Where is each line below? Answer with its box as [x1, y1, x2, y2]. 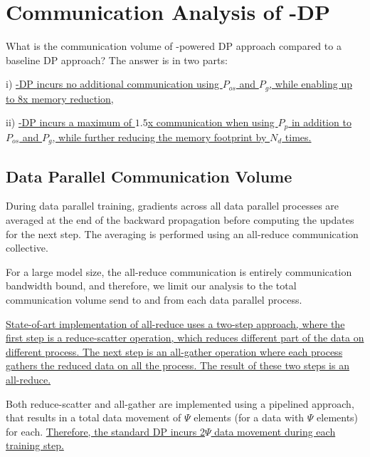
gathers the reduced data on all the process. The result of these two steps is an [6, 358, 349, 373]
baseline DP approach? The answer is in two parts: [6, 52, 228, 67]
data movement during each [214, 423, 336, 438]
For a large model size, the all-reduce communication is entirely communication [6, 264, 352, 279]
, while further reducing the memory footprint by [52, 129, 267, 144]
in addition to [291, 115, 351, 130]
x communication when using [147, 115, 275, 130]
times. [285, 129, 312, 144]
